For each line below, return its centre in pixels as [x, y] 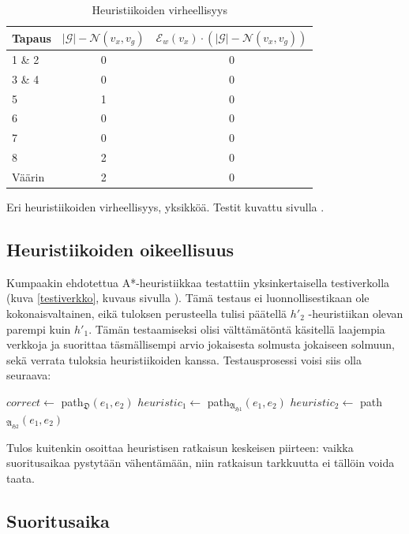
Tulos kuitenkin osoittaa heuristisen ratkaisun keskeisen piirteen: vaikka [180, 447]
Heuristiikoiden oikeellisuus [120, 249]
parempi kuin [39, 329]
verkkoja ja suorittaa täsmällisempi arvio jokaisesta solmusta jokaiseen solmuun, [201, 344]
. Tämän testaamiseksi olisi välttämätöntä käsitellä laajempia [237, 329]
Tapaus [32, 37]
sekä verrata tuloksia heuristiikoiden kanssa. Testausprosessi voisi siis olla [184, 359]
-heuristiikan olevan [356, 313]
